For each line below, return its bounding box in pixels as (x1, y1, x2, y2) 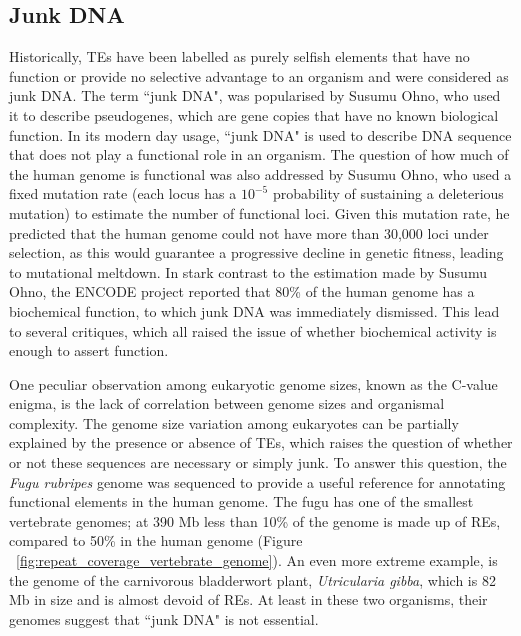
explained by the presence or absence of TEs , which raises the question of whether (9, 432, 513, 453)
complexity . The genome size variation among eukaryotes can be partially (9, 412, 459, 433)
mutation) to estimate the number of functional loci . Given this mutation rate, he (9, 202, 510, 223)
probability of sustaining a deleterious (272, 183, 504, 204)
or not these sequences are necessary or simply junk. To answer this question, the (9, 452, 507, 473)
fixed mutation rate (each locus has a (9, 183, 237, 204)
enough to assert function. (9, 340, 169, 361)
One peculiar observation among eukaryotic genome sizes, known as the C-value (9, 373, 498, 394)
